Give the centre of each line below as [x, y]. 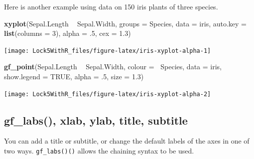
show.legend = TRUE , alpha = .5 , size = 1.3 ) [74, 77]
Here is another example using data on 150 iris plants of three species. [111, 6]
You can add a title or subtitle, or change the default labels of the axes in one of [127, 141]
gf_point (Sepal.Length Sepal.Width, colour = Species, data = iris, [113, 67]
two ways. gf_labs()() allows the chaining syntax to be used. [99, 151]
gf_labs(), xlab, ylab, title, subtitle [96, 120]
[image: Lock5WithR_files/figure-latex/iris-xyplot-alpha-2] [108, 94]
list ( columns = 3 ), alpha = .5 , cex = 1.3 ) [67, 33]
